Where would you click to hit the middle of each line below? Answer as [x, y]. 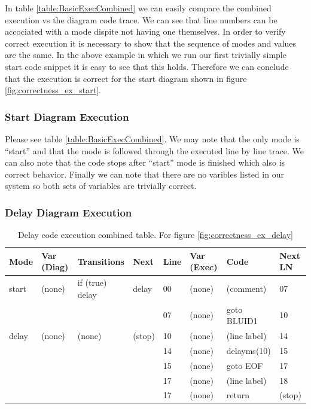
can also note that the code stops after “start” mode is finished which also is [145, 162]
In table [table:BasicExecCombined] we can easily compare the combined [138, 8]
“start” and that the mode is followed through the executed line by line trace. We [154, 150]
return [238, 395]
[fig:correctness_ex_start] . [53, 90]
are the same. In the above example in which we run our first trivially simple [146, 55]
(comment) [246, 288]
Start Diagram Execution [67, 116]
